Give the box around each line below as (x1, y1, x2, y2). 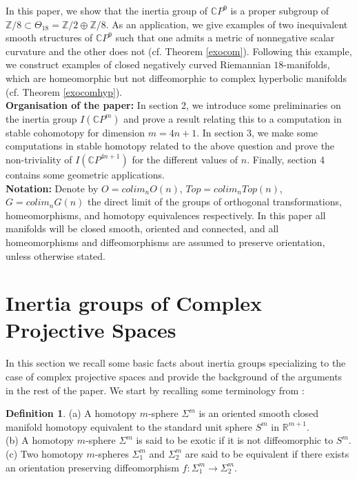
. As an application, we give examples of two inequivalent (105, 17, 348, 31)
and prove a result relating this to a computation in (123, 111, 342, 125)
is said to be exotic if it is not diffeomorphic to (136, 433, 334, 447)
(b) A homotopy (6, 433, 74, 447)
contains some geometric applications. (6, 167, 165, 181)
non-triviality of (6, 152, 72, 166)
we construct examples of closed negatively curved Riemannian (6, 57, 271, 72)
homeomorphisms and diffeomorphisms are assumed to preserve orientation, (6, 234, 325, 249)
